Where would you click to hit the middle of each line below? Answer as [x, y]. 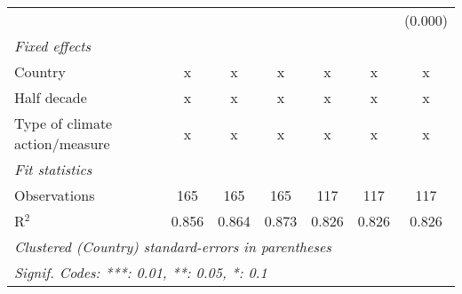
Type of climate [64, 123]
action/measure [62, 143]
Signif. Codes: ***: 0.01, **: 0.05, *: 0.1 [141, 272]
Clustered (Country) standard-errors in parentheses [173, 246]
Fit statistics [53, 169]
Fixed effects [53, 46]
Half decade [51, 97]
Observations [55, 195]
